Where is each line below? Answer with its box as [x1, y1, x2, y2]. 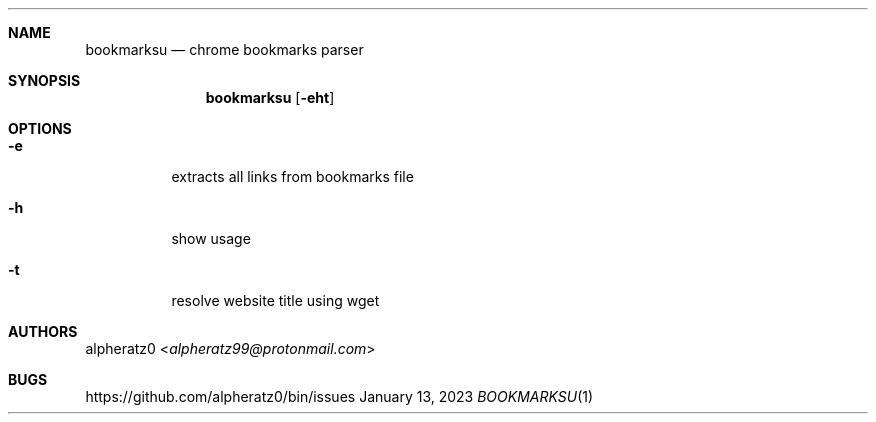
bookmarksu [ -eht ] [205, 89, 335, 106]
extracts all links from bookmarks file [171, 168, 414, 185]
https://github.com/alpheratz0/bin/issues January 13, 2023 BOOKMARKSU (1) [85, 388, 594, 405]
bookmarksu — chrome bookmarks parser [85, 41, 364, 58]
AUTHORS [8, 323, 78, 340]
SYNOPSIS [8, 72, 81, 89]
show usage [171, 230, 251, 247]
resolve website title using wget [171, 292, 380, 309]
